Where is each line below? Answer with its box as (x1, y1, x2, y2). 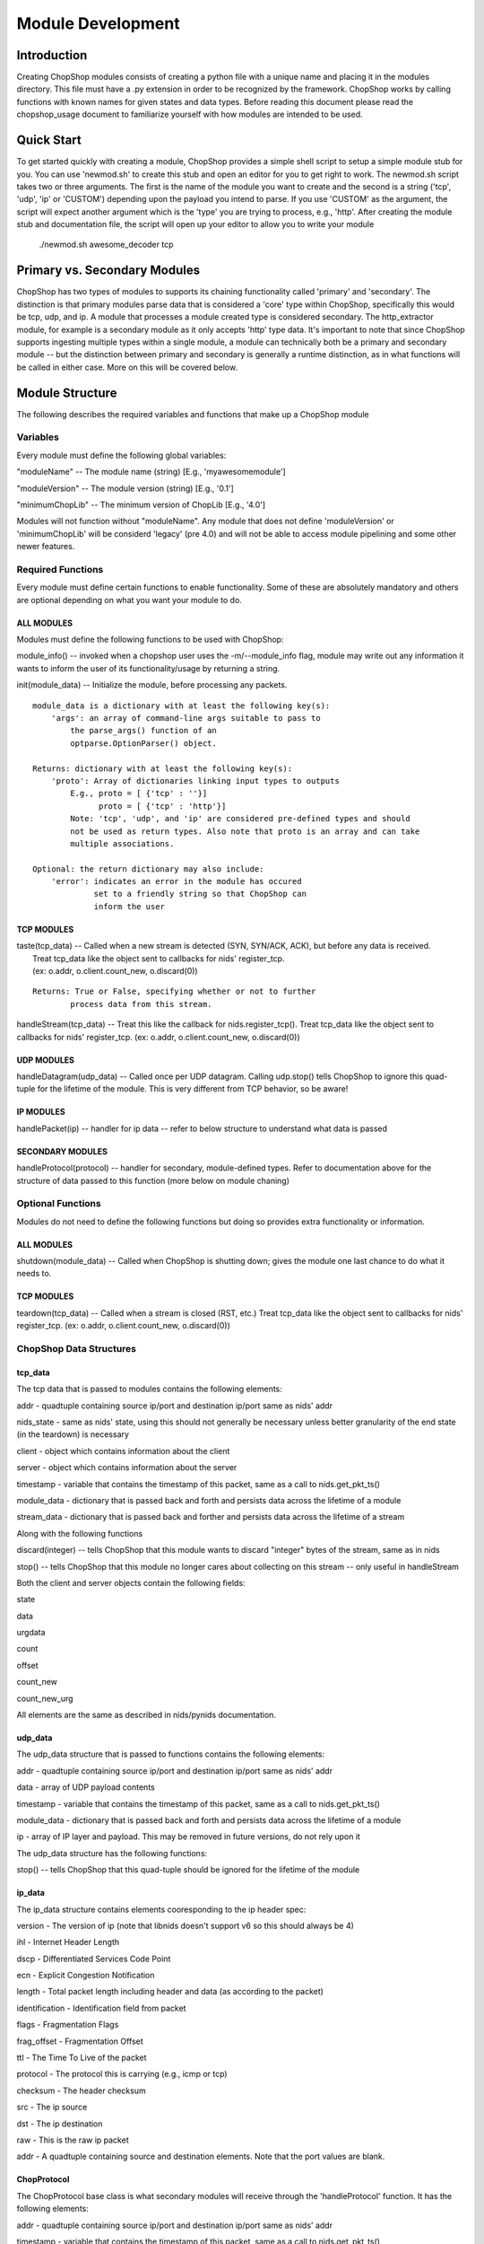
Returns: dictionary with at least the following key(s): (32, 763, 293, 774)
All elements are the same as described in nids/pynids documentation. (16, 1710, 277, 1721)
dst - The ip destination (16, 2118, 103, 2129)
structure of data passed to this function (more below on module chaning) (16, 1175, 290, 1186)
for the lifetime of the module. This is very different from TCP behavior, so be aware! (37, 1083, 349, 1094)
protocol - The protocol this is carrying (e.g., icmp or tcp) (16, 2069, 228, 2080)
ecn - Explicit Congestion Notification (16, 1970, 155, 1981)
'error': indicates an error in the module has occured (50, 876, 302, 887)
